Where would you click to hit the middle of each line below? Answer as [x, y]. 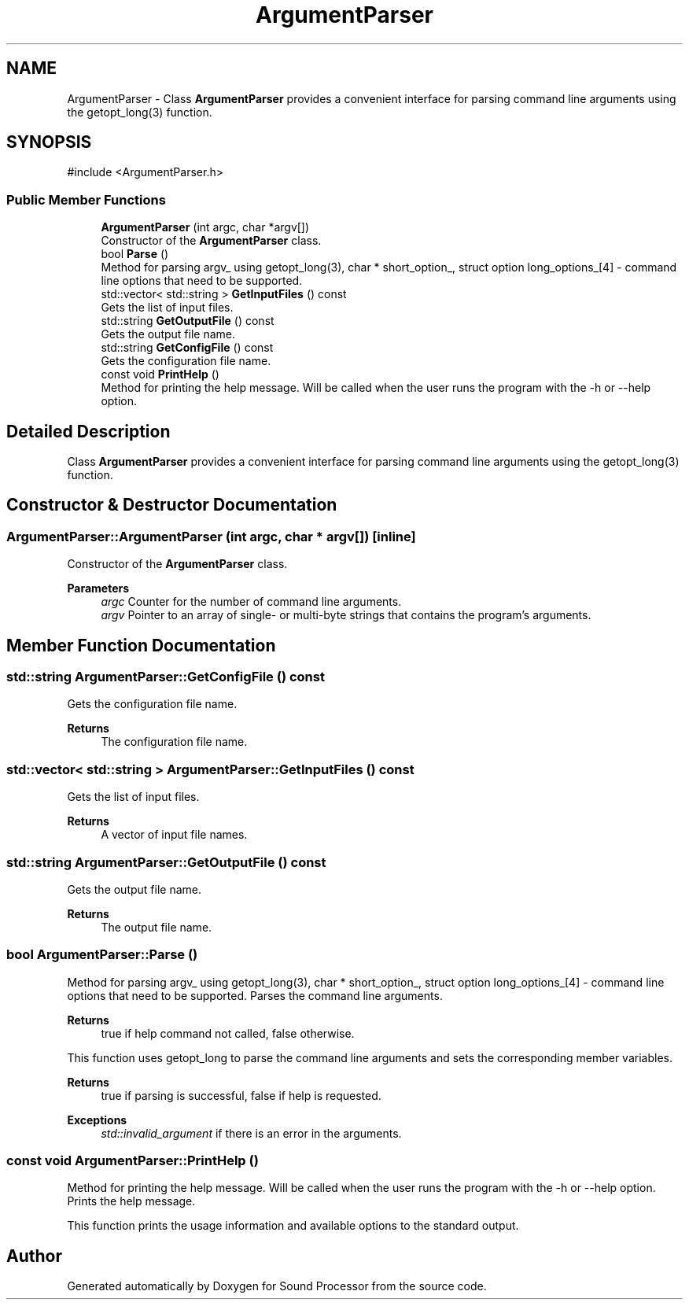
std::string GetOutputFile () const [188, 321]
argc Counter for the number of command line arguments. [251, 602]
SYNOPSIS [49, 142]
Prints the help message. [131, 1201]
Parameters [98, 588]
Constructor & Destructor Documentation [172, 505]
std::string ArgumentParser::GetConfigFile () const [166, 677]
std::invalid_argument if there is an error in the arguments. [251, 1133]
